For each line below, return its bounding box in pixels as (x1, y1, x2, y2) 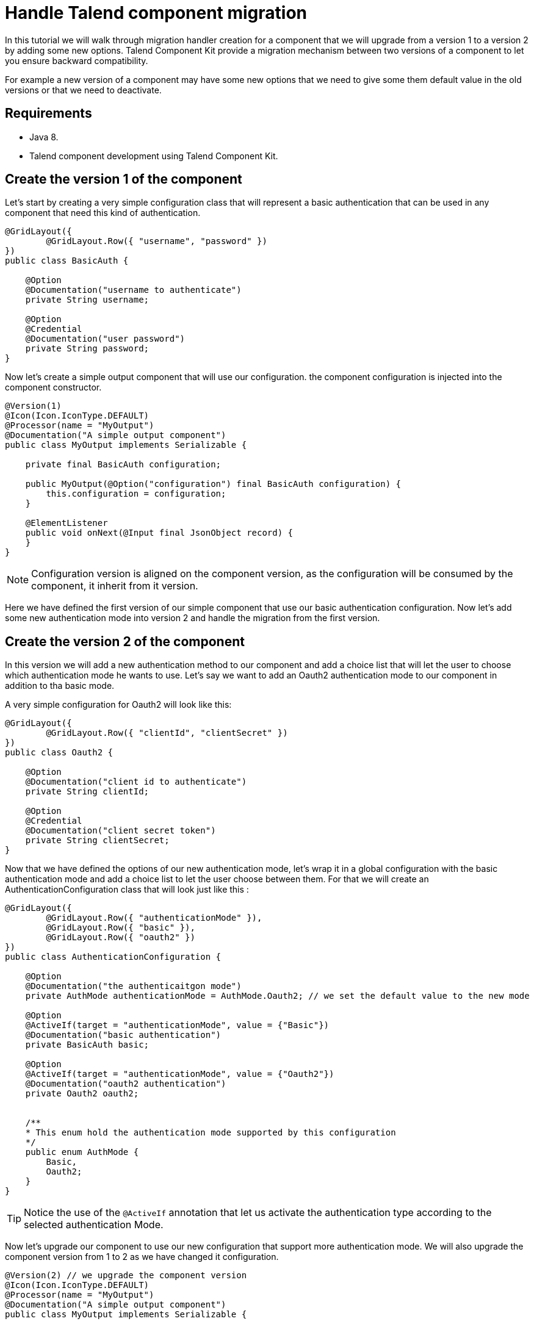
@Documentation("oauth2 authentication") (25, 1079, 226, 1089)
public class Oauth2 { (5, 747, 114, 758)
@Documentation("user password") (25, 334, 186, 344)
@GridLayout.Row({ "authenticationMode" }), (46, 913, 262, 923)
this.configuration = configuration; (46, 489, 226, 499)
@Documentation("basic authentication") (25, 1030, 222, 1040)
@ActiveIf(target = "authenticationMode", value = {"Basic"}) (25, 1020, 330, 1031)
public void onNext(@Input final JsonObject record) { (25, 528, 294, 538)
